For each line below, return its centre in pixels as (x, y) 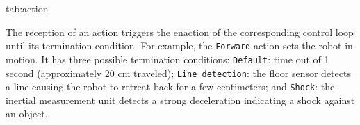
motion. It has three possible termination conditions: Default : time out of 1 (167, 59)
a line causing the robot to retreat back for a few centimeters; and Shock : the (170, 86)
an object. (27, 114)
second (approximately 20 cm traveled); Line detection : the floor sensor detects (178, 73)
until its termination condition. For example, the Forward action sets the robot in (179, 45)
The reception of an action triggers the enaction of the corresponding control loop (180, 32)
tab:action (27, 8)
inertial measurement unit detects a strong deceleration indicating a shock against (180, 100)
